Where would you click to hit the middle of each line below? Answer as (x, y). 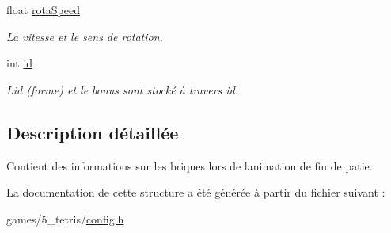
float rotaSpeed (44, 10)
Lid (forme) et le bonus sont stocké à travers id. (123, 89)
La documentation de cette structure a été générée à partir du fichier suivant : (196, 192)
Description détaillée (93, 132)
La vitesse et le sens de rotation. (85, 36)
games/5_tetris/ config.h (65, 218)
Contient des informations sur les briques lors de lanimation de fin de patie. (190, 165)
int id (20, 63)
